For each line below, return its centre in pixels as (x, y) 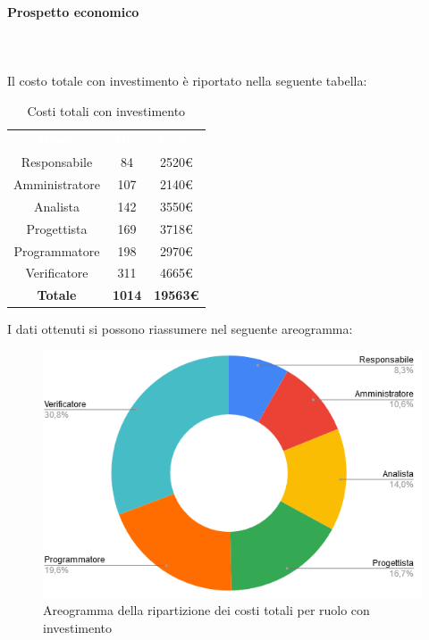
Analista (57, 206)
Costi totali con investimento (106, 110)
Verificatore (57, 273)
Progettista (57, 228)
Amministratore (57, 184)
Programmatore (57, 250)
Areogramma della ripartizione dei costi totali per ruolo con (206, 610)
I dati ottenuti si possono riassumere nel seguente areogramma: (180, 329)
